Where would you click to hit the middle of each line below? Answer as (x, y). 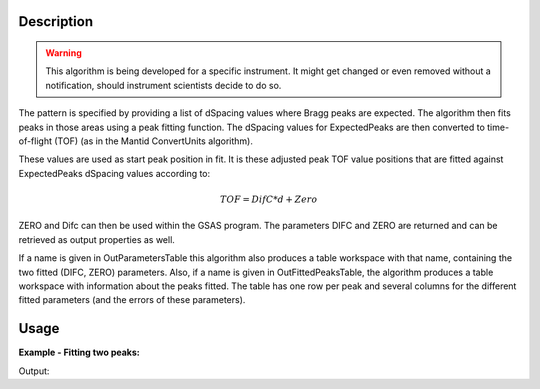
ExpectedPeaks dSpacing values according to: (114, 173)
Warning (63, 53)
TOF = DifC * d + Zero (269, 199)
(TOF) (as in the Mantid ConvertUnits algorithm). (153, 141)
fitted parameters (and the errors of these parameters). (132, 300)
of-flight (35, 141)
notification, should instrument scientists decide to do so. (163, 85)
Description (56, 21)
